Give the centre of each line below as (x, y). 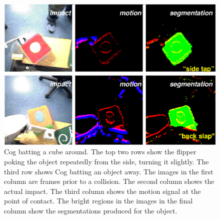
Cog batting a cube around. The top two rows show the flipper (100, 152)
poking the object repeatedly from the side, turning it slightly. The (106, 161)
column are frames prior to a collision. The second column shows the (109, 181)
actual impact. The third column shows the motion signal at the (102, 191)
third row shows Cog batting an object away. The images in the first (109, 171)
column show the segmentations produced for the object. (91, 210)
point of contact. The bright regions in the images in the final (98, 201)
